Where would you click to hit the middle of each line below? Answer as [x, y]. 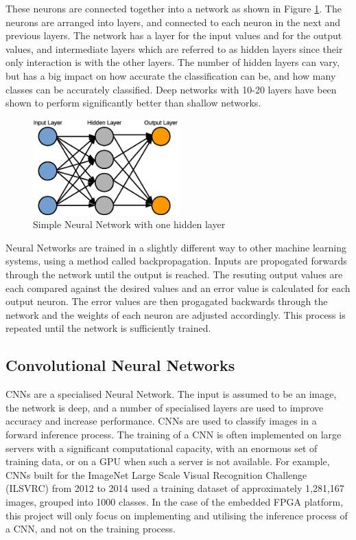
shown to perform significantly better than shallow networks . [133, 103]
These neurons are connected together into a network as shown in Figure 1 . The [174, 8]
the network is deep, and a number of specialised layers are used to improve [165, 407]
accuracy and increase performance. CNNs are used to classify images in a [161, 421]
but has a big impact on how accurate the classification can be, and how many [171, 75]
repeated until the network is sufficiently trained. [108, 328]
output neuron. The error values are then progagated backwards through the [167, 301]
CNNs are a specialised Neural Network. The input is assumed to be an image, [171, 394]
